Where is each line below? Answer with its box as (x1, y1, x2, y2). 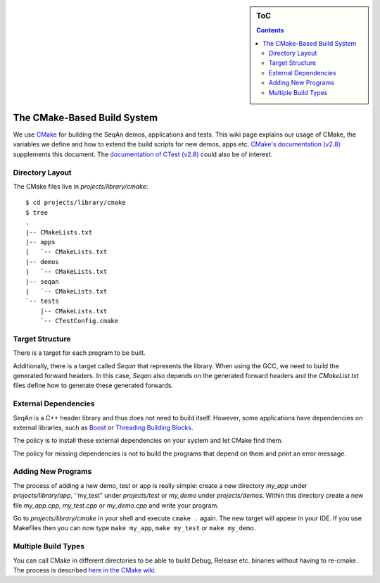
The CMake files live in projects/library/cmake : (13, 182, 148, 191)
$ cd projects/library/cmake (25, 199, 126, 207)
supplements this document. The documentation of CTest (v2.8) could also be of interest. (13, 150, 273, 158)
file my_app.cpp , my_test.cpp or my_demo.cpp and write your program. (13, 501, 220, 510)
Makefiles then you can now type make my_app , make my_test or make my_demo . (13, 524, 256, 532)
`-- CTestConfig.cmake (39, 317, 119, 325)
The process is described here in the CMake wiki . (13, 565, 157, 574)
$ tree (25, 208, 49, 216)
